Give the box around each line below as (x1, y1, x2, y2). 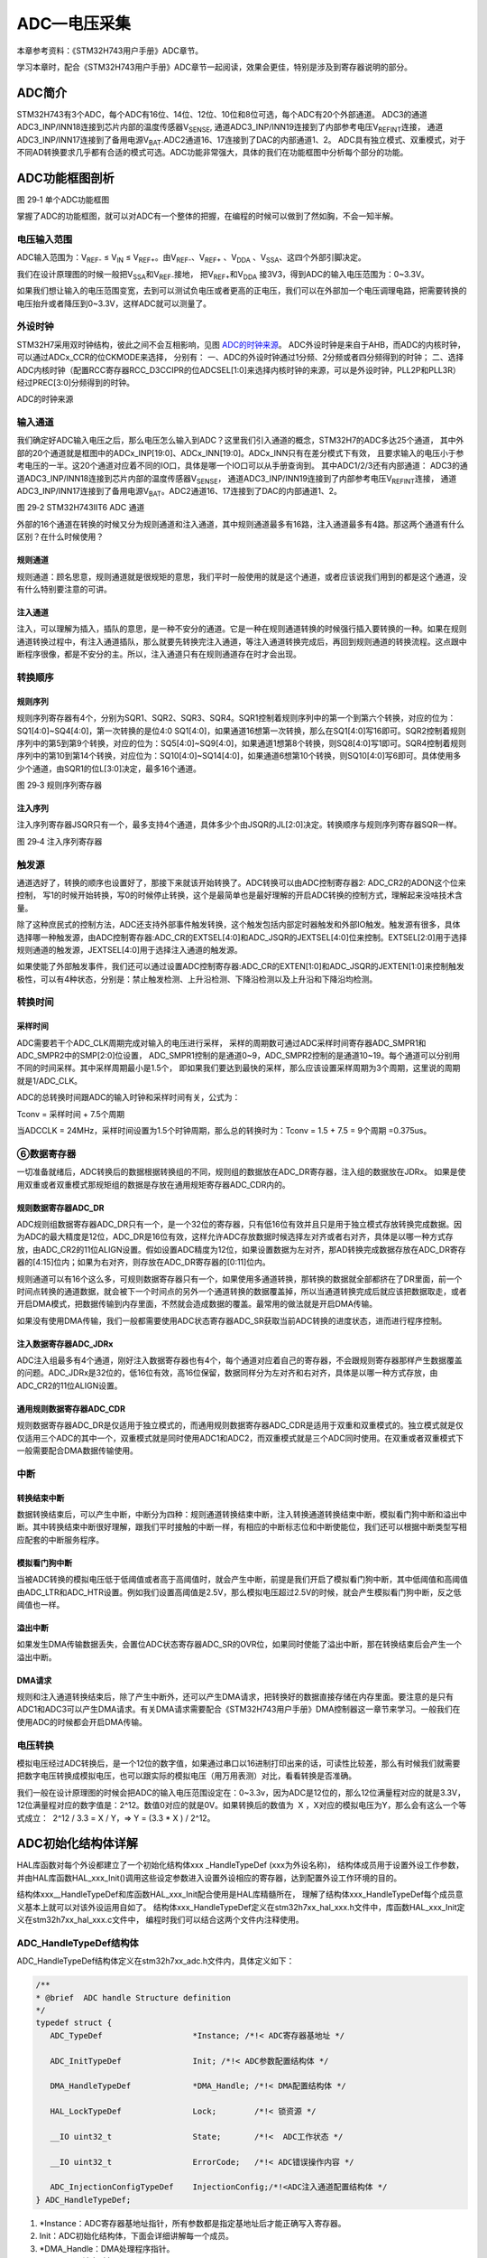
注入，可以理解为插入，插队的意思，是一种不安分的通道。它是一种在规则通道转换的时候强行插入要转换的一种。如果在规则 (16, 623, 467, 634)
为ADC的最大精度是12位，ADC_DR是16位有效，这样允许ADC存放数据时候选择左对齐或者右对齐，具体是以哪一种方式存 (16, 1231, 454, 1242)
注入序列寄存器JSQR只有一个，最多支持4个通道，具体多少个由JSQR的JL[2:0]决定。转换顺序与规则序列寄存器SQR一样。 (16, 819, 462, 830)
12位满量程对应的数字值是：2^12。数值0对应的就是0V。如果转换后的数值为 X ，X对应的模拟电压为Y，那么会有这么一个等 (16, 1800, 467, 1811)
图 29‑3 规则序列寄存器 (16, 779, 103, 790)
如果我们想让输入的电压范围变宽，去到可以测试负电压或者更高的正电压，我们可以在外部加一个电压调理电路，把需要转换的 (16, 285, 467, 296)
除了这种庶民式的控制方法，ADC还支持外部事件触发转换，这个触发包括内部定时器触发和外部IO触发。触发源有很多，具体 (16, 919, 461, 930)
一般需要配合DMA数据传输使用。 (16, 1445, 139, 1456)
